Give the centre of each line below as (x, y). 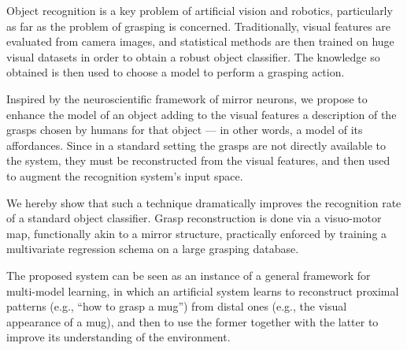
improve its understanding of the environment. (118, 337)
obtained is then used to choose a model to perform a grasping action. (176, 72)
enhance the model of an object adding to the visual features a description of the (202, 114)
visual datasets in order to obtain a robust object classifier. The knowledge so (193, 56)
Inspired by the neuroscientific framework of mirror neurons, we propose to (187, 98)
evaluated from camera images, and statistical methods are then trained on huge (200, 41)
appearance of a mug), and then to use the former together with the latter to (192, 321)
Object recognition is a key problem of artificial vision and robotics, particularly (200, 10)
